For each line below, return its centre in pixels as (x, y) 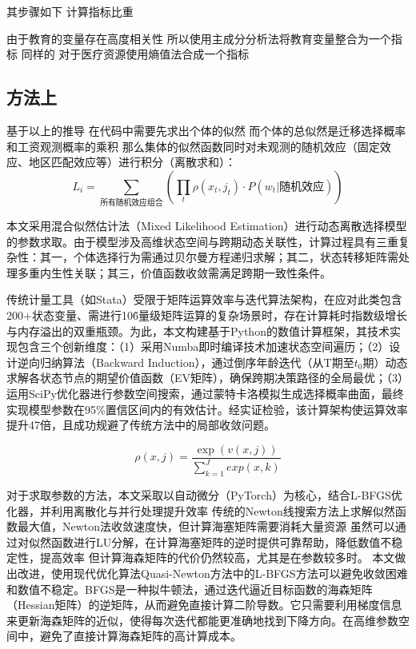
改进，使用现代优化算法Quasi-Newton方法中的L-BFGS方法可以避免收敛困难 (212, 573)
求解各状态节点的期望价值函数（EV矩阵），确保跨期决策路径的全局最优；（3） (208, 378)
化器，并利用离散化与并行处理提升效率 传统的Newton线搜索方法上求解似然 (201, 510)
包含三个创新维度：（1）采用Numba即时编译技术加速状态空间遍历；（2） (203, 346)
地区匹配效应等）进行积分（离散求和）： (132, 162)
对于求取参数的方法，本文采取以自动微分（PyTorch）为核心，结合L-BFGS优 (204, 495)
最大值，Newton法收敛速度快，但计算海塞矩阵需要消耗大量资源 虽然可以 (206, 526)
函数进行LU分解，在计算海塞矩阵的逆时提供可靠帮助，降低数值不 (221, 541)
